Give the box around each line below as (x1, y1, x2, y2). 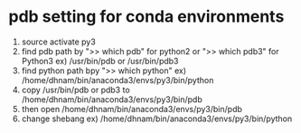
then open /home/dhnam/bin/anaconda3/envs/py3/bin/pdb (21, 103, 243, 114)
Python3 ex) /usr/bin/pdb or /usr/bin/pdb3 (21, 55, 179, 66)
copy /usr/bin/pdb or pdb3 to (21, 84, 130, 95)
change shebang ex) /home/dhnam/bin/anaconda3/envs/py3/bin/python (21, 113, 293, 124)
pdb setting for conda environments (8, 6, 285, 27)
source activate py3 (21, 36, 96, 47)
